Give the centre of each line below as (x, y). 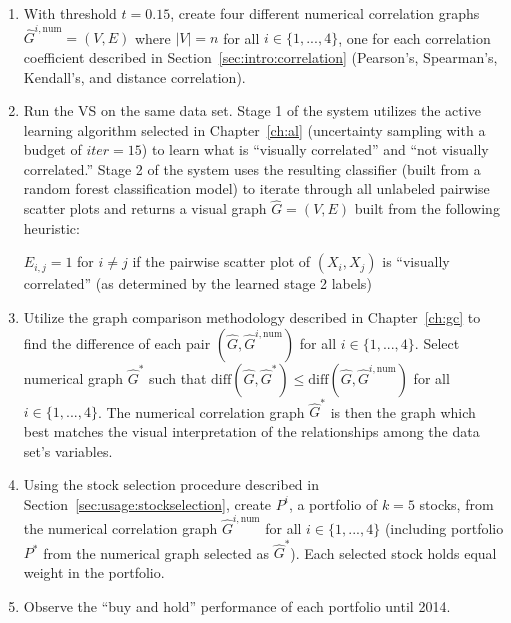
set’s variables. (68, 450)
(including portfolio (444, 528)
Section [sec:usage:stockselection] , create (147, 503)
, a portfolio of (333, 503)
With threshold (70, 13)
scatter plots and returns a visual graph (145, 208)
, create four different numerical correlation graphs (325, 13)
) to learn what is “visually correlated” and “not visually (315, 149)
